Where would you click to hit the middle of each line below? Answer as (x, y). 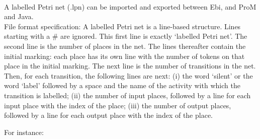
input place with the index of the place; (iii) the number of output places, (118, 105)
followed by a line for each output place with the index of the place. (108, 115)
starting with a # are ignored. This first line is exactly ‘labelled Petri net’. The (126, 36)
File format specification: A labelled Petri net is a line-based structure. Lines (122, 26)
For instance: (24, 132)
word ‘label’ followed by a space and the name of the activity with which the (122, 85)
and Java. (19, 16)
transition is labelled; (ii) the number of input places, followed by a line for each (127, 95)
